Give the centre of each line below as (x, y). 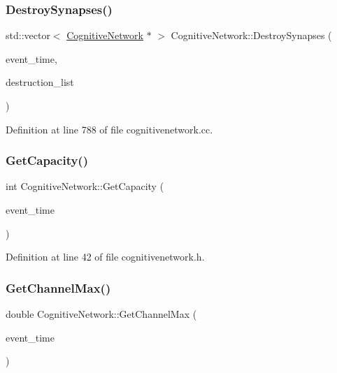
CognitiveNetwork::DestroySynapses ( (251, 35)
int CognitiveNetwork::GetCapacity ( (85, 186)
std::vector (28, 35)
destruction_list (40, 82)
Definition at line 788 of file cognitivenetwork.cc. (109, 129)
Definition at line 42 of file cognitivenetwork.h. (105, 257)
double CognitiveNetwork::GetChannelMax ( (101, 314)
